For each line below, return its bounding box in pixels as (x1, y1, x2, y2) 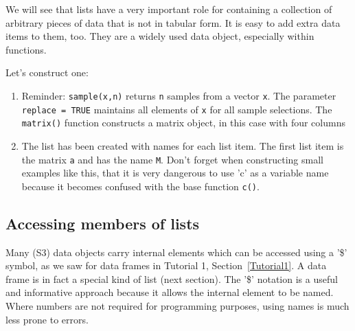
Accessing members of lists (5, 212, 200, 233)
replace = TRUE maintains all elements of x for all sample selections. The (21, 102, 332, 116)
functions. (5, 42, 47, 56)
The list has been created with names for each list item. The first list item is (21, 138, 344, 152)
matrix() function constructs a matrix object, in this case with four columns (21, 115, 345, 130)
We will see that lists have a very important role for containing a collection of (5, 2, 332, 16)
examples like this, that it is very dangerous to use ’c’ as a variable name (21, 165, 329, 180)
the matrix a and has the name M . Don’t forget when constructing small (21, 152, 323, 166)
